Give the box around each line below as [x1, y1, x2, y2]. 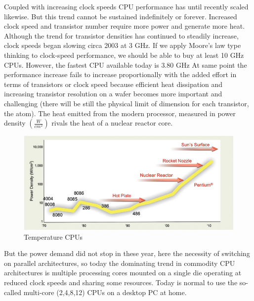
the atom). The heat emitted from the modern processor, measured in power [4, 108, 236, 118]
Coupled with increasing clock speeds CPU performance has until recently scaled [4, 1, 249, 11]
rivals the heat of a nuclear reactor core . [51, 118, 173, 128]
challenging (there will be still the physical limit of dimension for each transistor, [4, 98, 249, 108]
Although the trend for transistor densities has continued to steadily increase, [4, 30, 239, 41]
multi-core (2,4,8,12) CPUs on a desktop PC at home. [23, 287, 187, 297]
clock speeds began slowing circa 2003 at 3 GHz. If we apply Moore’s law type [4, 40, 241, 50]
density [4, 118, 26, 128]
